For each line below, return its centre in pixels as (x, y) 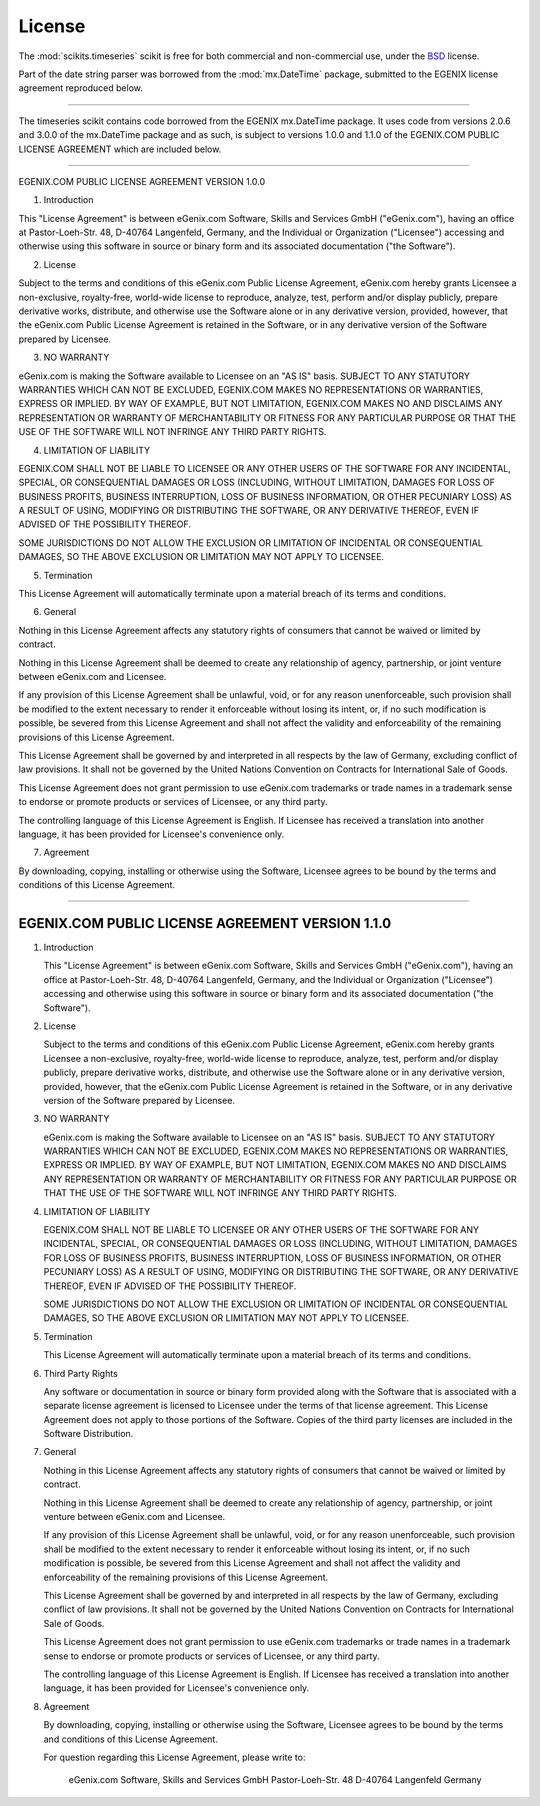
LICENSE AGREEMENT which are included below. (120, 149)
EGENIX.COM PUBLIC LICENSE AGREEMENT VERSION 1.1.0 (205, 923)
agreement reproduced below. (81, 88)
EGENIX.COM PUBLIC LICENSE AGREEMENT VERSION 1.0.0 (142, 181)
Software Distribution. (88, 1434)
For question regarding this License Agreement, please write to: (174, 1757)
